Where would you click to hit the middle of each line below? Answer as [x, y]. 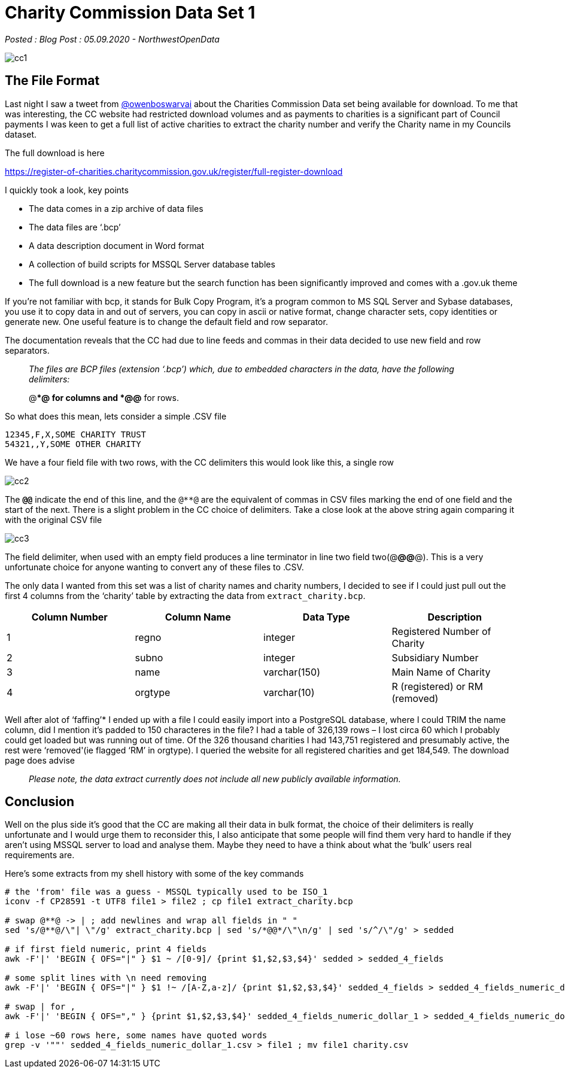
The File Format [52, 81]
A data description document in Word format [116, 245]
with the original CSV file [54, 519]
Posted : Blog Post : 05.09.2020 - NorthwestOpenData [112, 39]
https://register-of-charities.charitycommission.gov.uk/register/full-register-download [174, 171]
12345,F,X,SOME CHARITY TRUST [76, 434]
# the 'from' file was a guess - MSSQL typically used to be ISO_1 [166, 892]
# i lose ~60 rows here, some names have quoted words [136, 1036]
